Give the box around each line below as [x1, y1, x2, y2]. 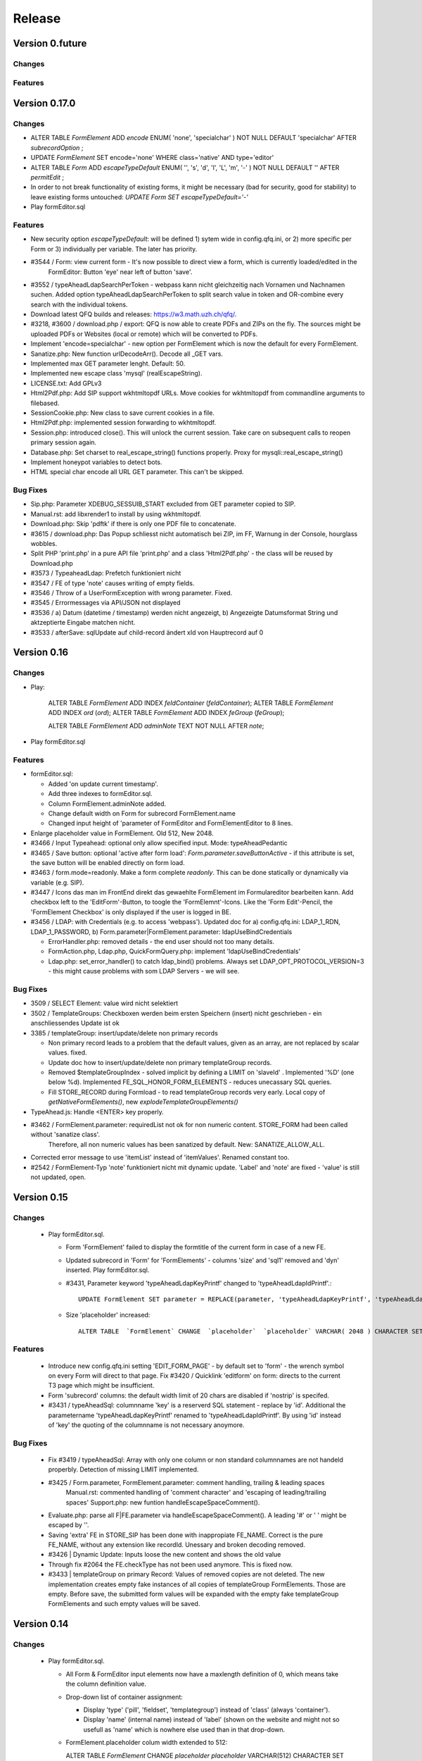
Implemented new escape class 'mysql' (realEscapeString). [30, 369, 203, 378]
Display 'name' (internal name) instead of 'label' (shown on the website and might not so [83, 1715, 340, 1724]
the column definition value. [65, 1680, 147, 1688]
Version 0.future [13, 37, 87, 49]
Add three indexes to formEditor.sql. [48, 790, 153, 798]
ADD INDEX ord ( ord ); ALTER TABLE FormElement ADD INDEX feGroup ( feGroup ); [48, 709, 285, 717]
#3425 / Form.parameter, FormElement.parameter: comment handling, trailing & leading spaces [48, 1478, 325, 1486]
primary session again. [30, 438, 97, 447]
